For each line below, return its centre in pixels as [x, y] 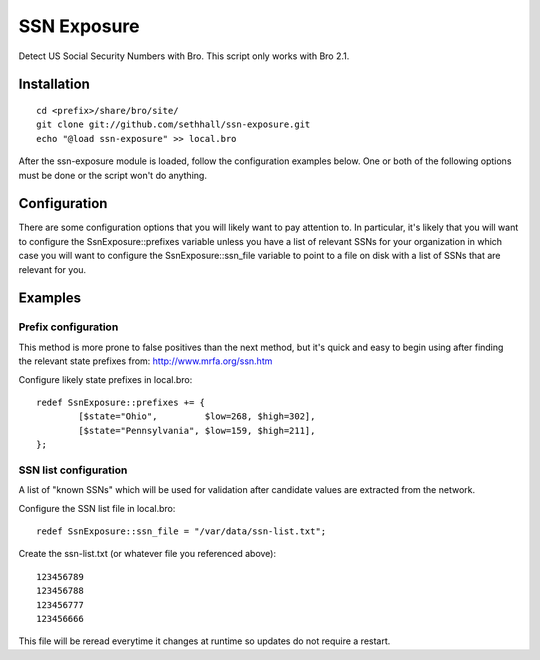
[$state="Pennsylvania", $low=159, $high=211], [197, 430]
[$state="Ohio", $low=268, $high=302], [197, 416]
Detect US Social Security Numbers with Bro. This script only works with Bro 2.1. [184, 56]
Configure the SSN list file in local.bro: [97, 508]
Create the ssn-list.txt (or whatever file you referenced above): [147, 554]
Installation [54, 84]
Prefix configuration [68, 327]
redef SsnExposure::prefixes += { [120, 402]
